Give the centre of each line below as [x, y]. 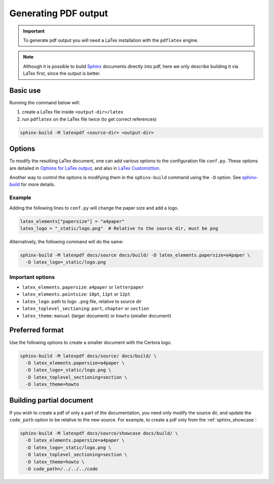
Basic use [25, 90]
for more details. [38, 184]
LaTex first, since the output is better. [62, 73]
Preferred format [37, 330]
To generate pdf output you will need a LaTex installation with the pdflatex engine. [111, 40]
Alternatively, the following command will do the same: [66, 241]
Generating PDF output [59, 13]
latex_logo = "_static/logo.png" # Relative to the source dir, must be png [119, 228]
